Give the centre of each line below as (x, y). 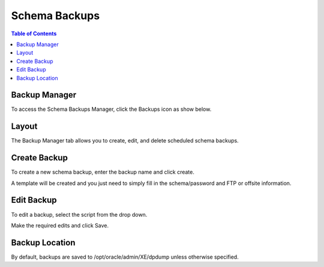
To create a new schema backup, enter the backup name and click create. (103, 172)
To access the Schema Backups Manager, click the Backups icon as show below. (111, 109)
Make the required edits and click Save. (60, 225)
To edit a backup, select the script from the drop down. (79, 214)
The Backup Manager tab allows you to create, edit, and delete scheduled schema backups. (125, 141)
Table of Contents (34, 34)
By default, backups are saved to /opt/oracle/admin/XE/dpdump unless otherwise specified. (125, 257)
